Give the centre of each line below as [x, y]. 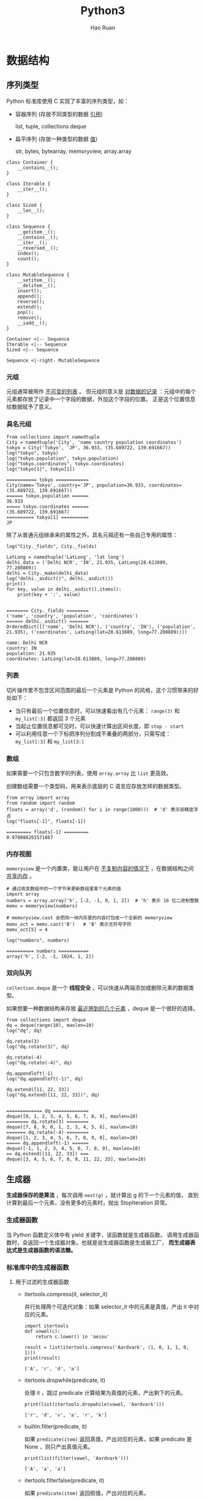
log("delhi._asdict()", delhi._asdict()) [60, 579]
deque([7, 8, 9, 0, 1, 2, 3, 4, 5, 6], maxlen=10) [72, 1127]
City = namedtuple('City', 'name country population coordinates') [94, 442]
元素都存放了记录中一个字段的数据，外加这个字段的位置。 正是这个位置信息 [101, 399]
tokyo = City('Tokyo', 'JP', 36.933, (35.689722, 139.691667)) [89, 448]
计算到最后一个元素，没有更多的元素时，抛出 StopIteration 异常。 [88, 1203]
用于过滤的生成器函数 [42, 1282]
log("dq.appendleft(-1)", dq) [45, 1079]
